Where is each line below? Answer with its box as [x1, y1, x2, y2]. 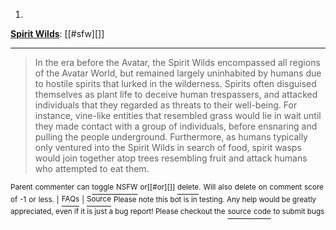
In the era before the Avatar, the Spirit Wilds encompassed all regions [34, 57, 321, 68]
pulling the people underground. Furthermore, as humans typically [34, 131, 308, 143]
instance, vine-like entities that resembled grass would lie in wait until [34, 110, 322, 121]
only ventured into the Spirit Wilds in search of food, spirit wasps [34, 142, 302, 153]
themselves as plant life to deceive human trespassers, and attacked [34, 89, 318, 100]
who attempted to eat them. [34, 163, 150, 174]
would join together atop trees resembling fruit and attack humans [34, 152, 308, 164]
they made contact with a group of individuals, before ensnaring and [34, 120, 318, 132]
